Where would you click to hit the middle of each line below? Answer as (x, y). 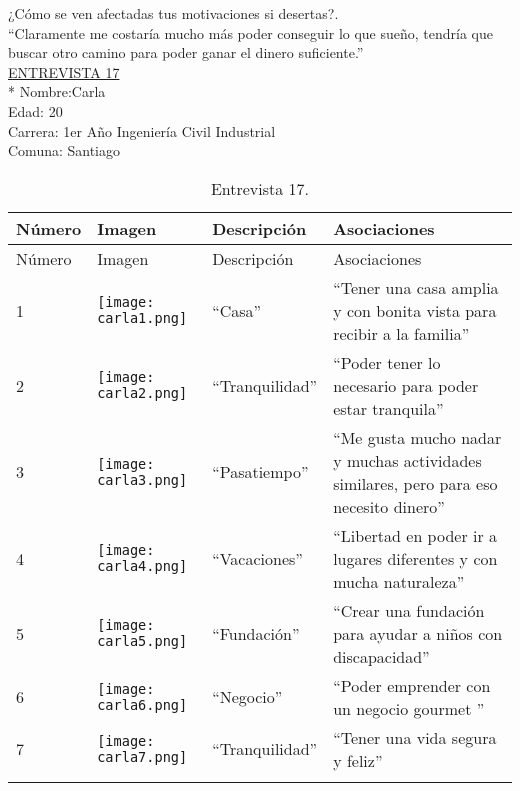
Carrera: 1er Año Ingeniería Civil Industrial (142, 130)
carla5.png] (142, 641)
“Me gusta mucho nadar (417, 437)
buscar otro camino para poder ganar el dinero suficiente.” (186, 52)
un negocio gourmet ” (409, 708)
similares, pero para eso (415, 483)
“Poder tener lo (387, 362)
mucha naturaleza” (399, 581)
